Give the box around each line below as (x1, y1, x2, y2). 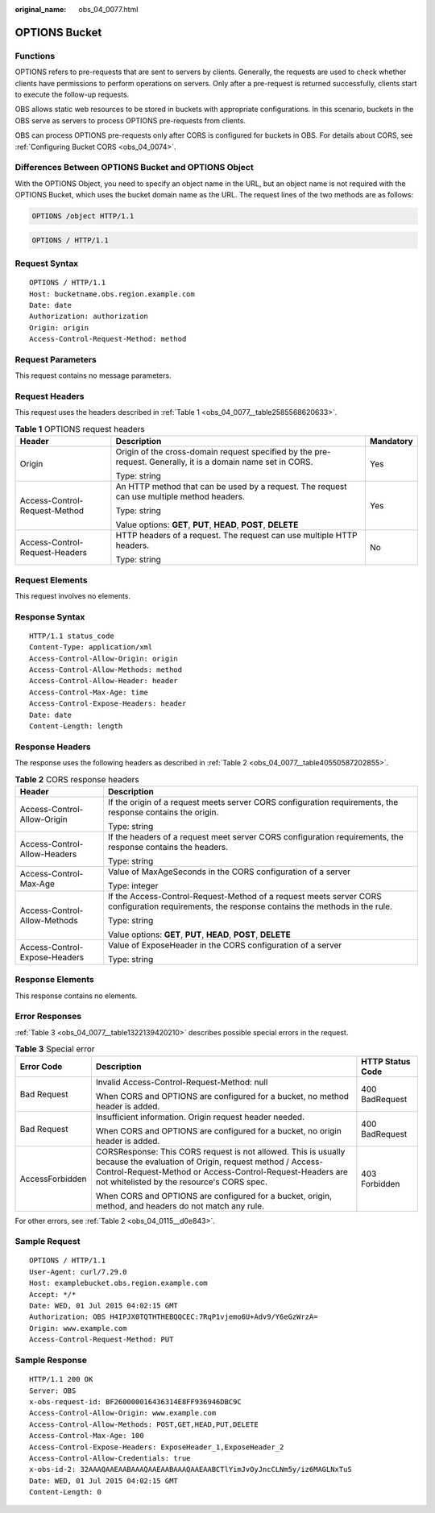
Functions (14, 50, 56, 61)
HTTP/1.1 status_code (29, 631, 114, 640)
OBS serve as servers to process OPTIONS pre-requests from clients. (14, 115, 246, 125)
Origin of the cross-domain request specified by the (115, 446, 313, 458)
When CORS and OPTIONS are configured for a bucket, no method (95, 1090, 350, 1101)
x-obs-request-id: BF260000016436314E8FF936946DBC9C (29, 1397, 242, 1406)
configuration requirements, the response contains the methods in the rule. (107, 901, 392, 912)
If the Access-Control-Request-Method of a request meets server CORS (107, 890, 382, 902)
